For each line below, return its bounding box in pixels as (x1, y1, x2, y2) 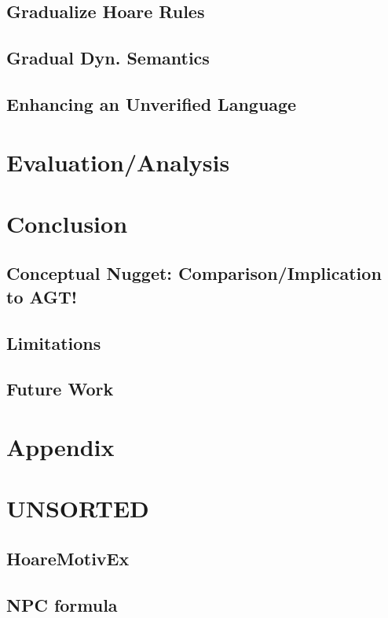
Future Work (6, 377, 114, 401)
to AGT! (6, 284, 78, 308)
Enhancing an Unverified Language (6, 91, 297, 116)
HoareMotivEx (6, 546, 130, 570)
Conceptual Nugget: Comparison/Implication (6, 261, 382, 285)
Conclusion (6, 207, 128, 239)
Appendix (6, 431, 115, 463)
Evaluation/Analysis (6, 145, 230, 178)
